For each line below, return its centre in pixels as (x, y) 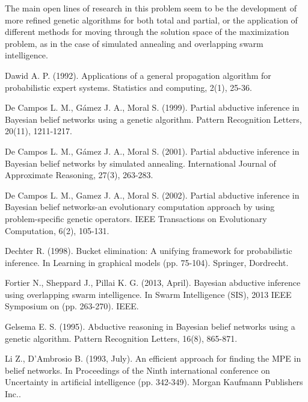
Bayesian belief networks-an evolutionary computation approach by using (140, 207)
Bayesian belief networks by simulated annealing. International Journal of (140, 163)
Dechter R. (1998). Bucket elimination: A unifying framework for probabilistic (149, 251)
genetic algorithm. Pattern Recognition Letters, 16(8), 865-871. (121, 338)
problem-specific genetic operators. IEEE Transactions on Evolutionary (136, 218)
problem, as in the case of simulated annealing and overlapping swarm (134, 43)
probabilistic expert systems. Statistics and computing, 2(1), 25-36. (128, 87)
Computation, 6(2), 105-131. (57, 230)
